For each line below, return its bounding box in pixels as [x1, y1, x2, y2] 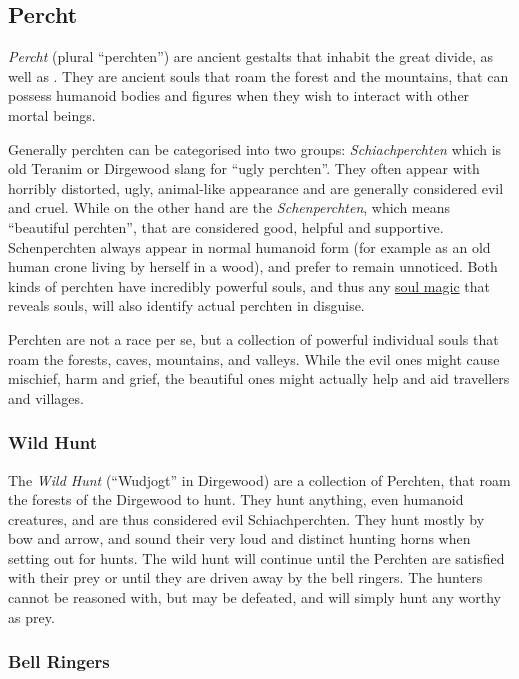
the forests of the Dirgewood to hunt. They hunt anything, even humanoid [8, 489, 464, 510]
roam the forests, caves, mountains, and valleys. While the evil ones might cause [8, 348, 500, 369]
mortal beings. [8, 104, 96, 125]
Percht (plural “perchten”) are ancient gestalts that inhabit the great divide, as [8, 46, 494, 67]
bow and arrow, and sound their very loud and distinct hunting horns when [8, 528, 471, 549]
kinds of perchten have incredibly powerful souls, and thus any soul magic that [8, 275, 490, 296]
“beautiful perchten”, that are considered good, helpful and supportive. [8, 216, 444, 237]
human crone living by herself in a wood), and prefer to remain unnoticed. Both [8, 256, 498, 277]
